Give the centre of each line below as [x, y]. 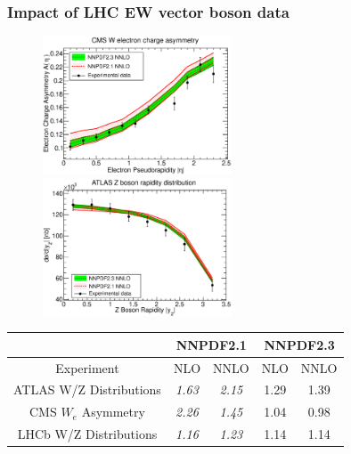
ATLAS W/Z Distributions [87, 389]
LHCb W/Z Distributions [87, 434]
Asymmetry [113, 412]
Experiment [87, 367]
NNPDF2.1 [211, 344]
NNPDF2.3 [299, 344]
